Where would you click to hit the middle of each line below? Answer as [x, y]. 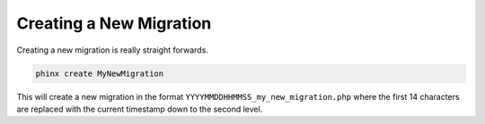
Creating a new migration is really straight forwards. [112, 50]
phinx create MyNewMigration [100, 73]
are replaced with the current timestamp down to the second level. [140, 109]
